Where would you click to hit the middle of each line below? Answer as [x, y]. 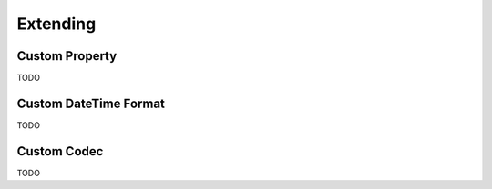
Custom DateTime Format [91, 103]
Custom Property [67, 56]
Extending [56, 24]
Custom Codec [60, 151]
